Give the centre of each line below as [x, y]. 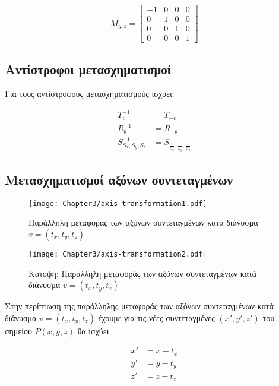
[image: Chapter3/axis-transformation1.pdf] [118, 203]
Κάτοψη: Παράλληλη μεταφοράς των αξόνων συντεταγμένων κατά [143, 273]
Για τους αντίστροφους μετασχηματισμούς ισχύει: [90, 94]
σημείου [18, 330]
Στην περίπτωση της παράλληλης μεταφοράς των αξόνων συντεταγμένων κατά [139, 306]
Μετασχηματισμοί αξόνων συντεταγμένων [119, 179]
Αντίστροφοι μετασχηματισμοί [88, 69]
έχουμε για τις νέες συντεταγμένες [156, 317]
